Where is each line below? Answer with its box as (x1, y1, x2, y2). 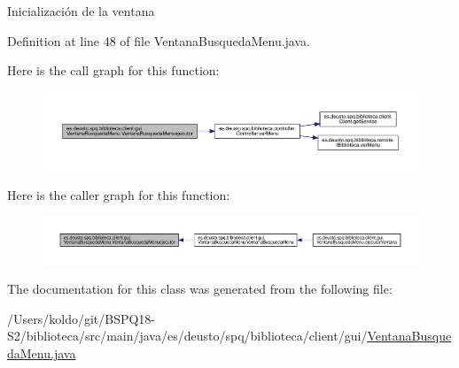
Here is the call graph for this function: (7, 61, 220, 80)
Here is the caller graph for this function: (7, 185, 230, 203)
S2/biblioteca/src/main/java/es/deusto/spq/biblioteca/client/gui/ (7, 326, 368, 345)
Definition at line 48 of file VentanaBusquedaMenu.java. (7, 31, 310, 50)
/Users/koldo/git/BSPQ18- (7, 309, 156, 327)
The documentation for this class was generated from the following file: (7, 280, 393, 298)
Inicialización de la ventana (7, 2, 155, 19)
